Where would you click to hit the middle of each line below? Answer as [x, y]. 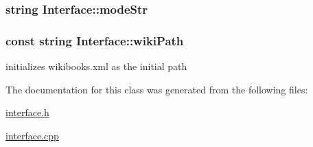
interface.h [27, 112]
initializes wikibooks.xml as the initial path [96, 66]
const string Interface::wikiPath [95, 40]
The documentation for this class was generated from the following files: [157, 89]
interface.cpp [32, 135]
